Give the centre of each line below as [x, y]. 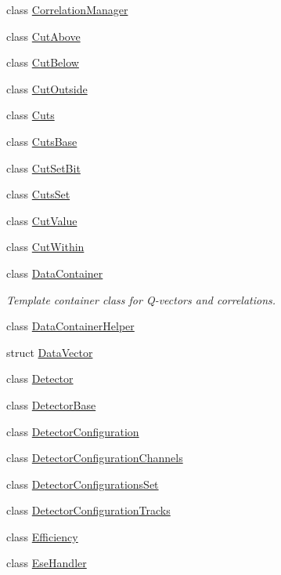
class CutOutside [47, 88]
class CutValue [42, 220]
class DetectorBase [51, 404]
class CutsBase [42, 141]
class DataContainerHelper [70, 326]
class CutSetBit [43, 167]
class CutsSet [38, 194]
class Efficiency [42, 536]
